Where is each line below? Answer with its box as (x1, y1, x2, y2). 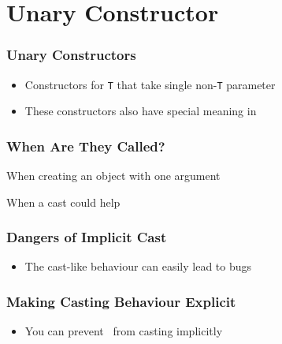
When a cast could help (6, 193, 121, 210)
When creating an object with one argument (6, 167, 221, 184)
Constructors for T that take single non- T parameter (24, 76, 276, 92)
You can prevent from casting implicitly (24, 323, 223, 339)
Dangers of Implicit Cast (6, 227, 167, 247)
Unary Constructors (6, 45, 136, 65)
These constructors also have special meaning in (24, 103, 257, 119)
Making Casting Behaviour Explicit (6, 291, 236, 311)
